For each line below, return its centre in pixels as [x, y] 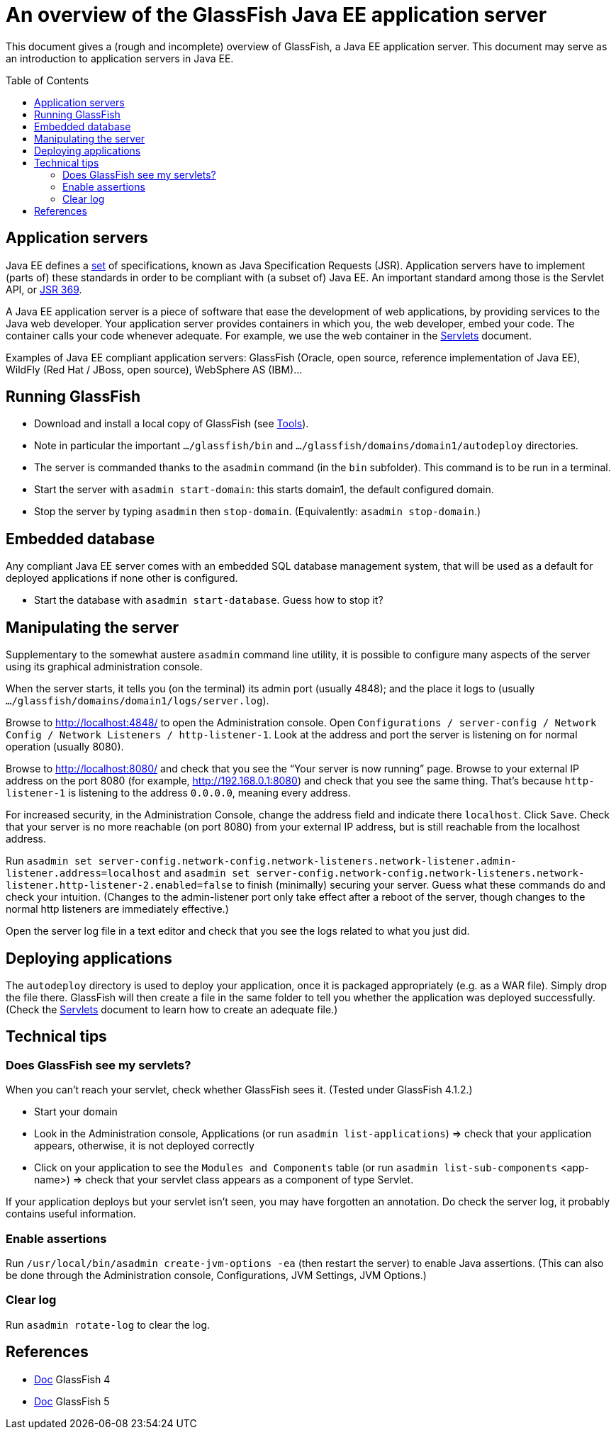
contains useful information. [71, 1214]
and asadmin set [207, 873]
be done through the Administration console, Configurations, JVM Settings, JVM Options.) [216, 1275]
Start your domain [76, 1112]
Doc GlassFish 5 [72, 1401]
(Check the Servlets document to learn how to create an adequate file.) [172, 1009]
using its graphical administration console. [104, 667]
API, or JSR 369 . [44, 289]
